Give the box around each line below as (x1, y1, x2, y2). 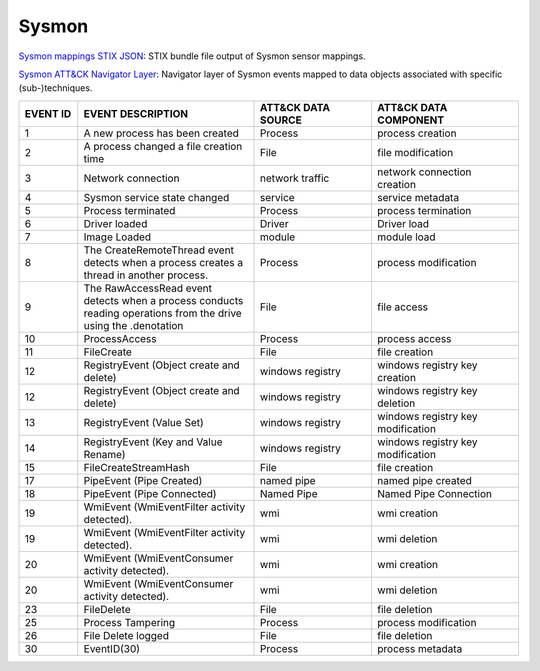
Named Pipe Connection (376, 486, 493, 500)
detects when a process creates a (83, 255, 244, 269)
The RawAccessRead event (83, 281, 212, 295)
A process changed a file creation (83, 139, 243, 153)
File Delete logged (83, 628, 170, 642)
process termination (376, 203, 472, 217)
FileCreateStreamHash (83, 460, 190, 474)
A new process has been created (83, 126, 240, 140)
